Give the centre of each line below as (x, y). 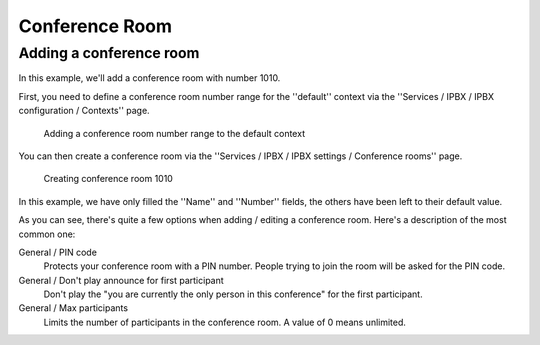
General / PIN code (57, 252)
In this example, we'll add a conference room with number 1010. (149, 78)
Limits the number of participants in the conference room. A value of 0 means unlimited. (225, 322)
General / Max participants (73, 308)
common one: (47, 234)
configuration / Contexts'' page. (84, 111)
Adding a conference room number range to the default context (174, 133)
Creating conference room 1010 (108, 179)
